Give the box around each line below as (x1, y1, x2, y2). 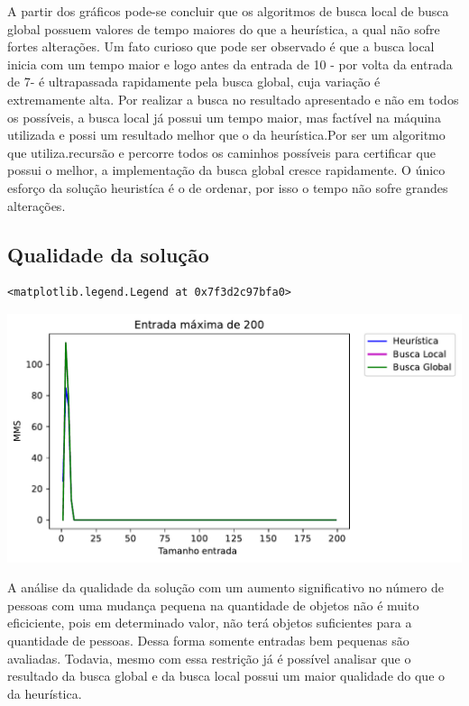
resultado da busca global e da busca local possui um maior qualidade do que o (7, 666, 446, 685)
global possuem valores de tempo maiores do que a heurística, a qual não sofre (7, 19, 440, 38)
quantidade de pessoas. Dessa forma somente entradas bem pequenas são (7, 630, 409, 649)
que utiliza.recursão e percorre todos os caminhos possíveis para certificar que (7, 142, 436, 161)
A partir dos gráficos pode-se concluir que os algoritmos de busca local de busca (7, 2, 449, 20)
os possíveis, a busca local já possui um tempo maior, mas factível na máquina (7, 107, 441, 126)
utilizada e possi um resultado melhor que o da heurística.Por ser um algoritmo (7, 125, 446, 144)
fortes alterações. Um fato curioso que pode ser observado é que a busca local (7, 37, 435, 56)
